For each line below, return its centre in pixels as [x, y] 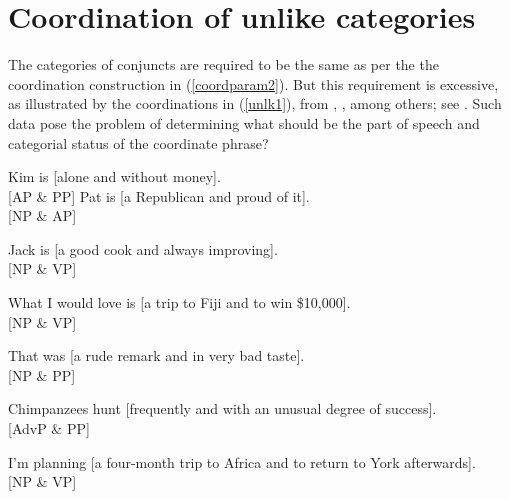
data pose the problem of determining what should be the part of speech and [244, 122]
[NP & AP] [42, 215]
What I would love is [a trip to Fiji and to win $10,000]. [179, 302]
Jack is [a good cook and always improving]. [143, 248]
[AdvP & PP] [49, 428]
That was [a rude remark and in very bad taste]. [156, 355]
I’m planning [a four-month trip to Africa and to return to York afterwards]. [242, 461]
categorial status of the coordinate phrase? [138, 142]
